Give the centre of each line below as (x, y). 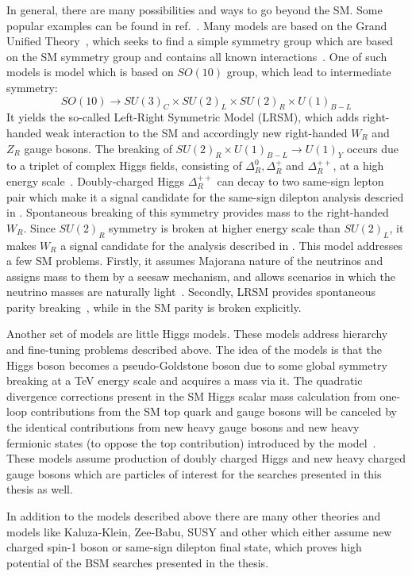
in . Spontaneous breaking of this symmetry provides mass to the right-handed (198, 212)
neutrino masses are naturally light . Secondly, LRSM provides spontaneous (191, 292)
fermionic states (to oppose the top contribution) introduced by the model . (191, 442)
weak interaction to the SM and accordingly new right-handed (196, 132)
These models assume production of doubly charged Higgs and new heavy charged (206, 458)
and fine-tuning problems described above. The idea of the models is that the (194, 349)
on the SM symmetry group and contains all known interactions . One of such (197, 56)
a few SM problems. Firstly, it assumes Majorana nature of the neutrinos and (195, 261)
